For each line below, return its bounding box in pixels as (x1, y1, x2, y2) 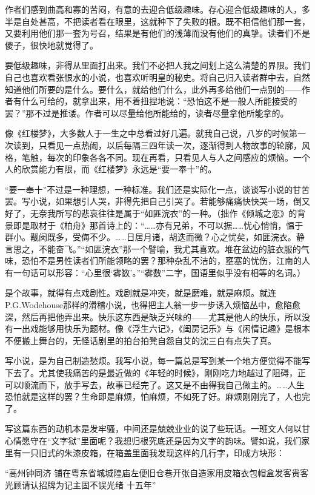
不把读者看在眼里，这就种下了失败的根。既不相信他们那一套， (64, 15, 310, 27)
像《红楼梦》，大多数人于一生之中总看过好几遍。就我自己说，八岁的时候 (5, 127, 289, 140)
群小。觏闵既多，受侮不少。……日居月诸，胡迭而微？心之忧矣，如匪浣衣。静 (5, 231, 305, 243)
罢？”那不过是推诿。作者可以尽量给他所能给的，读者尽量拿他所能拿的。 (5, 106, 289, 119)
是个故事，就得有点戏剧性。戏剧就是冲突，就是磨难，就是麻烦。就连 (5, 286, 276, 299)
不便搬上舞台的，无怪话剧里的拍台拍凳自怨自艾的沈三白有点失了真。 (5, 334, 276, 346)
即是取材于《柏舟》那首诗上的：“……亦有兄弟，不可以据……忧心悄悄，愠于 (13, 218, 303, 231)
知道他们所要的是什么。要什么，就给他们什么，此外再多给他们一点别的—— (5, 82, 302, 95)
